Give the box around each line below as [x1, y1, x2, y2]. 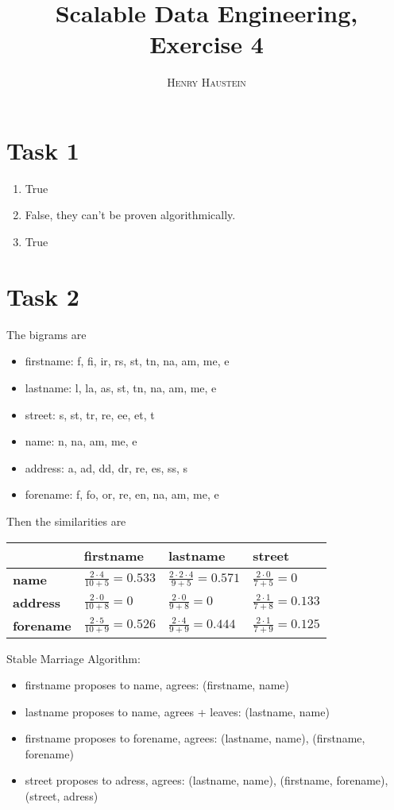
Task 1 [6, 133, 79, 166]
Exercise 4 [149, 28, 264, 60]
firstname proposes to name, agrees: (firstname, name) [25, 677, 290, 693]
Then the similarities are [6, 512, 126, 529]
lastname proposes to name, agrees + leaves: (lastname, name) [25, 703, 330, 719]
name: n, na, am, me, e [25, 433, 137, 449]
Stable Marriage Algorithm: [6, 650, 141, 666]
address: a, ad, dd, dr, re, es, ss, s [25, 459, 188, 476]
